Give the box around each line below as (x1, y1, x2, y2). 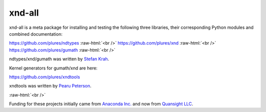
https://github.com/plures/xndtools (9, 74, 80, 80)
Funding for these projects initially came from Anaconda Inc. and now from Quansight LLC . (9, 101, 194, 107)
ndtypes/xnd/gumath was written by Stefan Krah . (9, 56, 109, 62)
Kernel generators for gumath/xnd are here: (9, 65, 98, 71)
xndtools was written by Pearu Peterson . (9, 83, 92, 89)
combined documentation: (9, 31, 63, 37)
